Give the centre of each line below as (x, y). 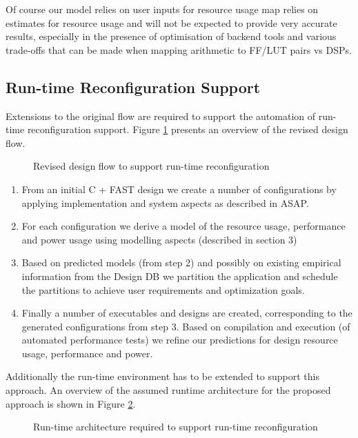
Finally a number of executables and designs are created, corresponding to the (187, 313)
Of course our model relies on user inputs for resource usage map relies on (162, 9)
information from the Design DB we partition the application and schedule (180, 276)
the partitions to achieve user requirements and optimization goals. (163, 289)
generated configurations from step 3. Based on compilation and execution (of (186, 326)
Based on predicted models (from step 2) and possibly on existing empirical (181, 262)
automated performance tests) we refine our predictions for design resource (180, 340)
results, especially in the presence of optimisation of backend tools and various (171, 36)
